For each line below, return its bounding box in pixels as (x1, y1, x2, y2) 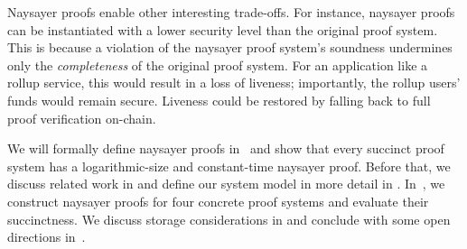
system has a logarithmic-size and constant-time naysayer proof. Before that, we (7, 156, 451, 175)
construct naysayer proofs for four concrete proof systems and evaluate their (7, 191, 429, 210)
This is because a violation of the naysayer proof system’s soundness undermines (7, 38, 453, 57)
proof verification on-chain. (7, 108, 156, 127)
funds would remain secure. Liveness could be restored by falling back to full (7, 90, 431, 109)
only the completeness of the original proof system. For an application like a (7, 55, 428, 74)
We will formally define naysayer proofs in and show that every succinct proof (7, 139, 444, 158)
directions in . (7, 227, 86, 246)
